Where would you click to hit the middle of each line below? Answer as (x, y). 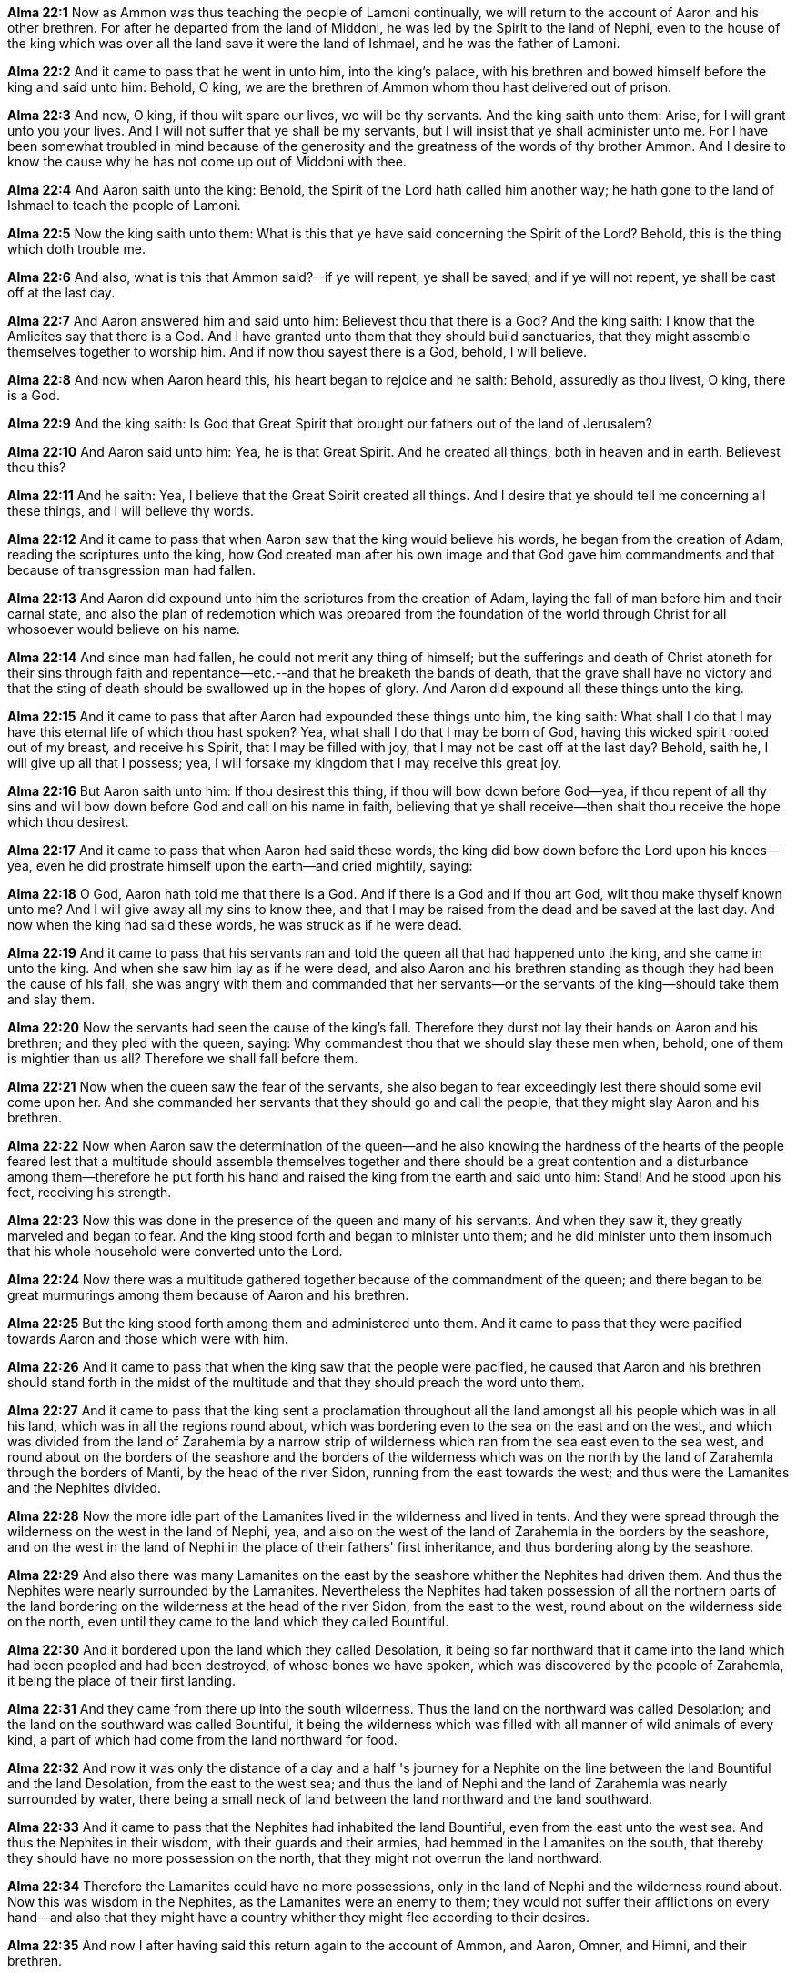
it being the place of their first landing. (121, 1681)
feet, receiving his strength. (90, 1192)
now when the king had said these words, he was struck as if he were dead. (235, 925)
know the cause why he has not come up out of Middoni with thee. (207, 161)
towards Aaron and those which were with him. (148, 1339)
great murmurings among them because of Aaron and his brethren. (208, 1295)
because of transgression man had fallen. (131, 570)
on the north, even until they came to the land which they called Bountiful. (228, 1621)
